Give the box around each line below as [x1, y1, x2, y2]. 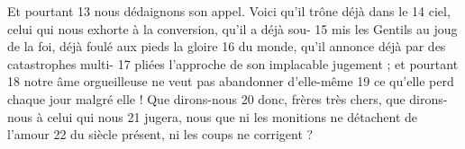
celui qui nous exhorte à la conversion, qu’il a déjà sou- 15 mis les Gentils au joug [7, 19, 458, 38]
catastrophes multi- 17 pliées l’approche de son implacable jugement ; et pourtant [7, 54, 459, 73]
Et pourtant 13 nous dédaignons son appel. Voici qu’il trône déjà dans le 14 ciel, [7, 2, 451, 20]
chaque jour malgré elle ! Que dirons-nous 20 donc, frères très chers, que [7, 89, 406, 108]
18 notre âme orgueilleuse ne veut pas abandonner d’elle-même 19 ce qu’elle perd [7, 72, 454, 91]
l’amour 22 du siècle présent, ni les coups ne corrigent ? [7, 125, 314, 144]
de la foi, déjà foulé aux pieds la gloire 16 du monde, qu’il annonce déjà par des [7, 37, 446, 56]
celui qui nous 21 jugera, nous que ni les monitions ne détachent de [47, 107, 418, 126]
